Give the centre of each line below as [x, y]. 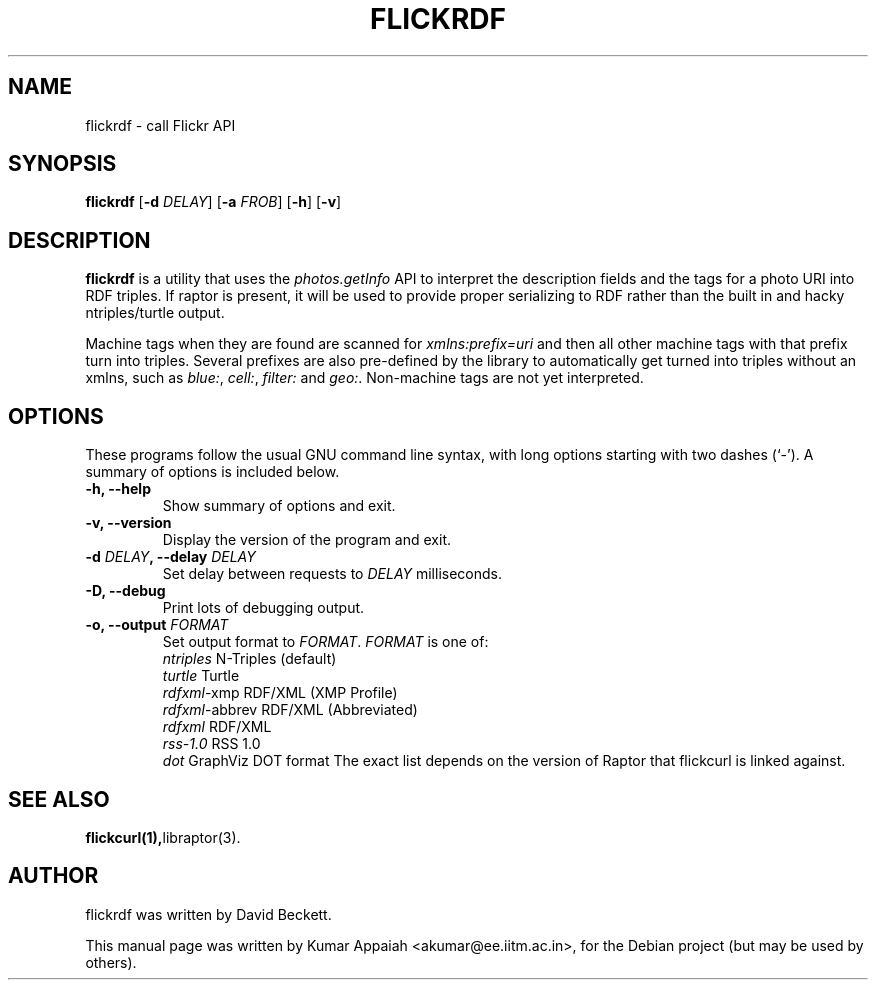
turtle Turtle [201, 676]
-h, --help [118, 489]
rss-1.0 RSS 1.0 [211, 744]
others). [111, 962]
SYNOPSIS [62, 164]
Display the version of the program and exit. [307, 540]
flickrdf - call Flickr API [160, 125]
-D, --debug [125, 591]
